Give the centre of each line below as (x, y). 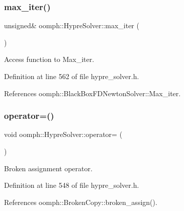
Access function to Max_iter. (49, 59)
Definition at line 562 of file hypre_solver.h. (72, 76)
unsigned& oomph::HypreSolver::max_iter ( (72, 25)
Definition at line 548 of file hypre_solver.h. (72, 185)
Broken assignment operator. (48, 168)
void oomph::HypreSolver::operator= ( (63, 134)
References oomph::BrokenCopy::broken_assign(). (81, 202)
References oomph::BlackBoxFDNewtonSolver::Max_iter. (93, 93)
